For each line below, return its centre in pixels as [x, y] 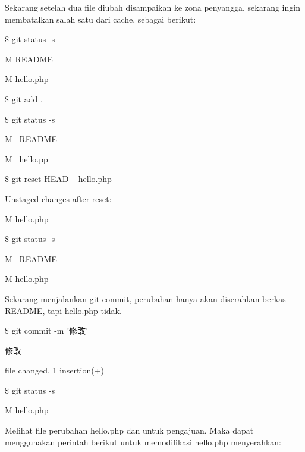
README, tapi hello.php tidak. [63, 310]
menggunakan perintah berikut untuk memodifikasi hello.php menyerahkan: [143, 442]
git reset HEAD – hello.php [62, 179]
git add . [27, 98]
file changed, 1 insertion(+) [54, 370]
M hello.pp [26, 158]
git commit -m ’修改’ [50, 330]
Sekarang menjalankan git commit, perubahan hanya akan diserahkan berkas [145, 298]
